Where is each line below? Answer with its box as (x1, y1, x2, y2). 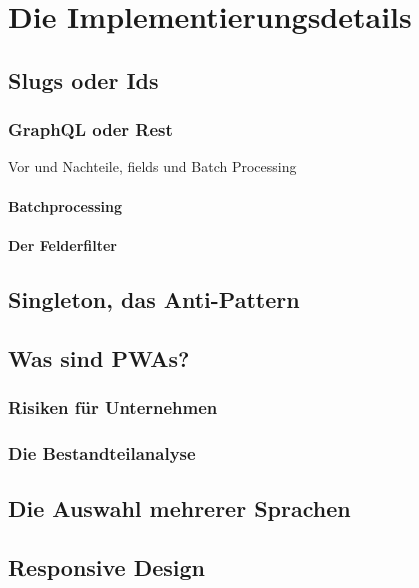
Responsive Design (8, 551, 206, 582)
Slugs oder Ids (8, 64, 159, 95)
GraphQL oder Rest (8, 117, 173, 142)
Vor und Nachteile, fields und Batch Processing (8, 156, 297, 177)
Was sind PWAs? (8, 342, 190, 373)
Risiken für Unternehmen (8, 394, 218, 419)
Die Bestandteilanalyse (8, 440, 196, 465)
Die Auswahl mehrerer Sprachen (8, 492, 351, 523)
